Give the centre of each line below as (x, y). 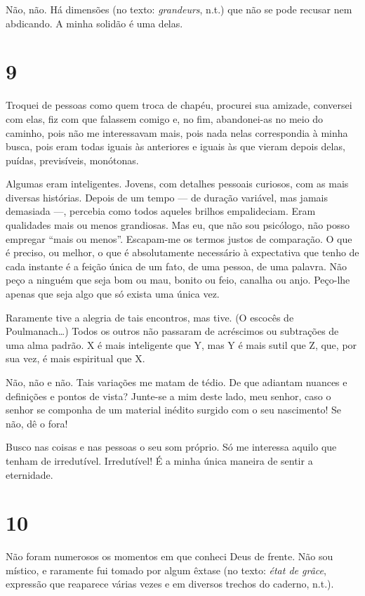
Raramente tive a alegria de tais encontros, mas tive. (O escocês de (150, 317)
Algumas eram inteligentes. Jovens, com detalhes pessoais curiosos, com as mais (177, 184)
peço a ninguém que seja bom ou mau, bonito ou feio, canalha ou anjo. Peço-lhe (178, 280)
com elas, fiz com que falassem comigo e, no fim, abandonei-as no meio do (165, 118)
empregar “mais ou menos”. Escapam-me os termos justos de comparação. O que (179, 238)
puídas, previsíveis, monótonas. (72, 160)
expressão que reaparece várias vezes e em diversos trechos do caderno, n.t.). (170, 584)
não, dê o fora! (37, 423)
